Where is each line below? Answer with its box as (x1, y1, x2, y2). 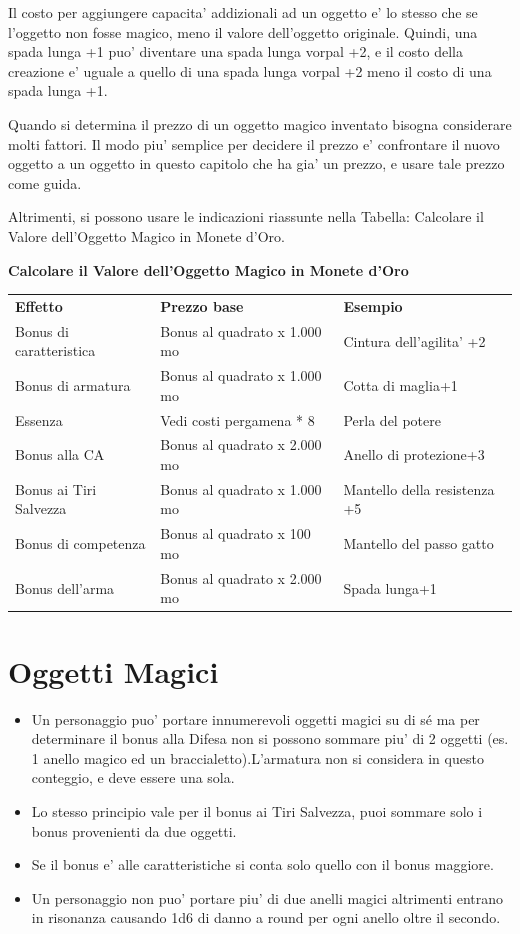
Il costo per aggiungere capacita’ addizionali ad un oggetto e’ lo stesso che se (8, 2, 478, 22)
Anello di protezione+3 (343, 444, 485, 465)
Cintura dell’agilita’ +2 (343, 330, 486, 351)
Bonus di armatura (15, 374, 131, 395)
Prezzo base (160, 295, 244, 316)
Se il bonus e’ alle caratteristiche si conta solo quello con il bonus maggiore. (31, 854, 494, 875)
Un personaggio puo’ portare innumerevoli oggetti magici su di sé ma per (31, 708, 480, 729)
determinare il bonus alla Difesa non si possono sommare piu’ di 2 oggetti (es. (31, 728, 509, 749)
